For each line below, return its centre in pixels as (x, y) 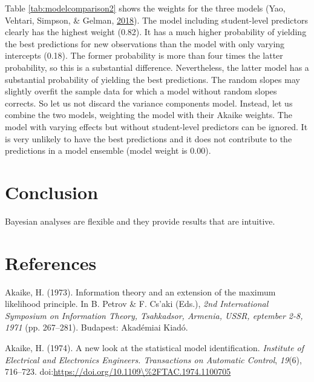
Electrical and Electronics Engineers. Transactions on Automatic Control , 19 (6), (153, 359)
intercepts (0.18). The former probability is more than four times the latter (144, 55)
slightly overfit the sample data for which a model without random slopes (141, 91)
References (51, 262)
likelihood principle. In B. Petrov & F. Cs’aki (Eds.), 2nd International (137, 304)
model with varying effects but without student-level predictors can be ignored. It (156, 126)
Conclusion (52, 192)
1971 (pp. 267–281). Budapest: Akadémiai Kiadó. (96, 327)
